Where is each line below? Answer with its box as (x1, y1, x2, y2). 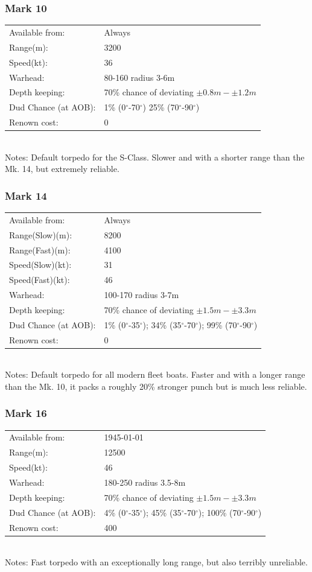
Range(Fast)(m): (9, 243, 71, 256)
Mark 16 (5, 405, 47, 421)
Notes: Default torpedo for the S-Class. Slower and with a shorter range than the (5, 150, 305, 163)
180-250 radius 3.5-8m (104, 476, 186, 488)
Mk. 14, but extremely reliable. (5, 162, 119, 175)
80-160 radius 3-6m (104, 71, 175, 83)
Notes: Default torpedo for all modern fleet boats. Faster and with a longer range (5, 368, 305, 381)
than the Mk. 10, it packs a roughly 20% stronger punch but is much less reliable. (5, 380, 307, 392)
